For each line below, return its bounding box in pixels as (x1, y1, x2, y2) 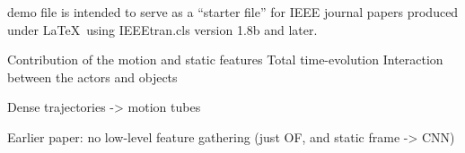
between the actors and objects (7, 67, 178, 86)
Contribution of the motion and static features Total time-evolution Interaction (7, 50, 443, 69)
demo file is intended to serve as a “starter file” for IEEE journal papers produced (7, 3, 459, 21)
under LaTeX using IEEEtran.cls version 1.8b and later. (7, 20, 318, 38)
